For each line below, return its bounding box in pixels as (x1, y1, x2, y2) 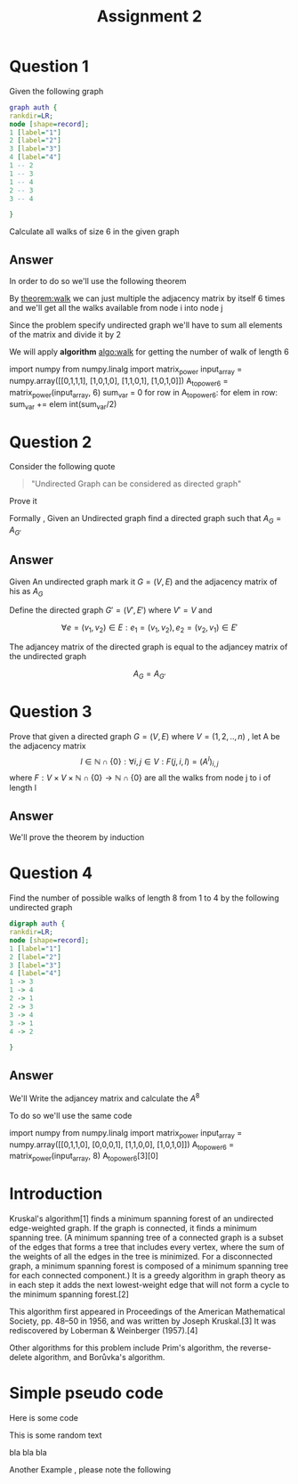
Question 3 (9, 702, 93, 722)
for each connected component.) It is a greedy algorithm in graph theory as (9, 1270, 286, 1281)
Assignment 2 (96, 6, 203, 27)
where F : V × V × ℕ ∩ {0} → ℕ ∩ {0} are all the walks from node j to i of (9, 772, 271, 783)
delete (9, 1352, 33, 1363)
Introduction (9, 1184, 103, 1204)
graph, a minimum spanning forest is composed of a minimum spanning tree (9, 1260, 289, 1271)
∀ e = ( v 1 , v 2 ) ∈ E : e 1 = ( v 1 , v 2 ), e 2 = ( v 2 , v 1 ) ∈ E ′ (60, 622, 238, 635)
